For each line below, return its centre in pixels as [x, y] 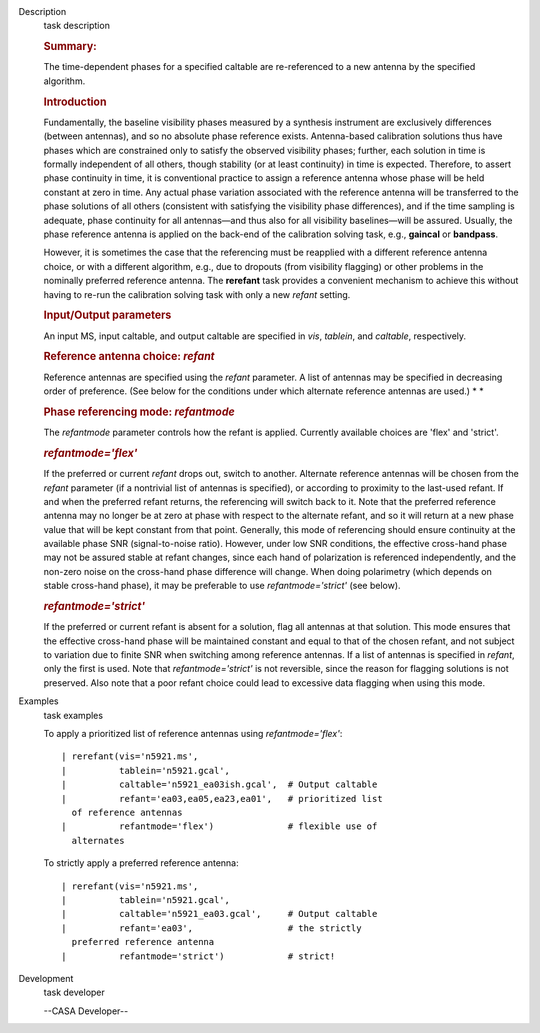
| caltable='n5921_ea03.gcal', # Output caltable [219, 914]
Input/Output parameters [107, 315]
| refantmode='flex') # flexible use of [219, 826]
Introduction [75, 102]
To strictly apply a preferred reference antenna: [141, 863]
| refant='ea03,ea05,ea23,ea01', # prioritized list [222, 798]
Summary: [70, 47]
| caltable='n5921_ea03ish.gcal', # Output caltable [219, 784]
